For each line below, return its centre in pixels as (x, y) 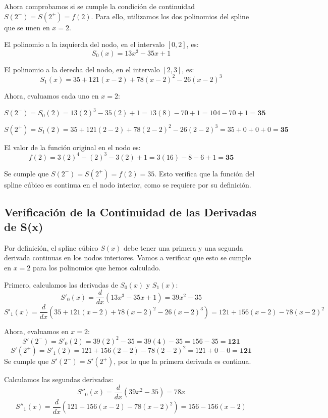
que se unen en (27, 27)
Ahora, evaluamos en (36, 331)
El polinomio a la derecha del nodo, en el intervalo (82, 69)
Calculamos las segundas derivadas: (59, 379)
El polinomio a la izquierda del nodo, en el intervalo (85, 44)
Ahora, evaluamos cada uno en (51, 95)
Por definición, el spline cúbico (51, 247)
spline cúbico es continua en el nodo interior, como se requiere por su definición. (128, 184)
